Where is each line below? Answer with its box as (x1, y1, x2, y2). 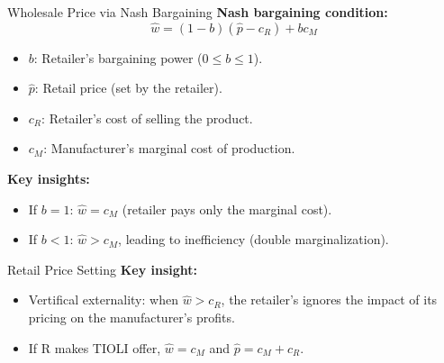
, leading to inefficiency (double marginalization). (118, 230, 389, 249)
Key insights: (7, 168, 90, 187)
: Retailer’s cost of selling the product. (41, 108, 253, 127)
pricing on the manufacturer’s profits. (28, 307, 235, 326)
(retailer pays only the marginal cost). (122, 199, 332, 218)
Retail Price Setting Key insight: (7, 259, 198, 278)
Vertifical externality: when (28, 290, 178, 309)
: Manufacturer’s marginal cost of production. (43, 139, 295, 158)
